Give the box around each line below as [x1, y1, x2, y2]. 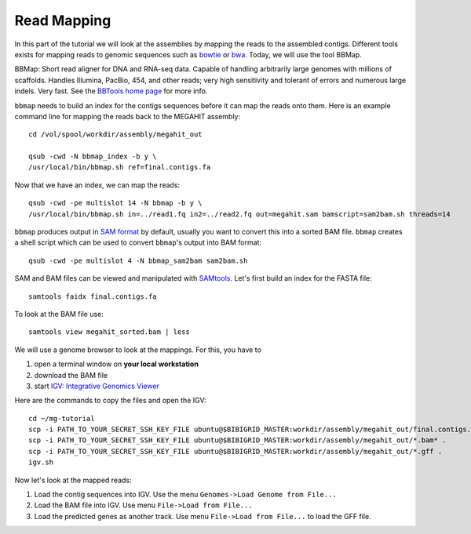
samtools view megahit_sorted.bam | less [28, 328, 190, 336]
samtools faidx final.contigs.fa [28, 292, 157, 301]
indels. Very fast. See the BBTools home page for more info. [14, 86, 208, 96]
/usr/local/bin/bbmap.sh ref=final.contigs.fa [28, 163, 211, 172]
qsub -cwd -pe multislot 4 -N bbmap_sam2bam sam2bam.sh [28, 256, 248, 265]
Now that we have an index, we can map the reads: [14, 180, 181, 190]
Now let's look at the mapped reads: [14, 475, 133, 485]
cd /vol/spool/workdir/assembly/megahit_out [28, 130, 203, 139]
